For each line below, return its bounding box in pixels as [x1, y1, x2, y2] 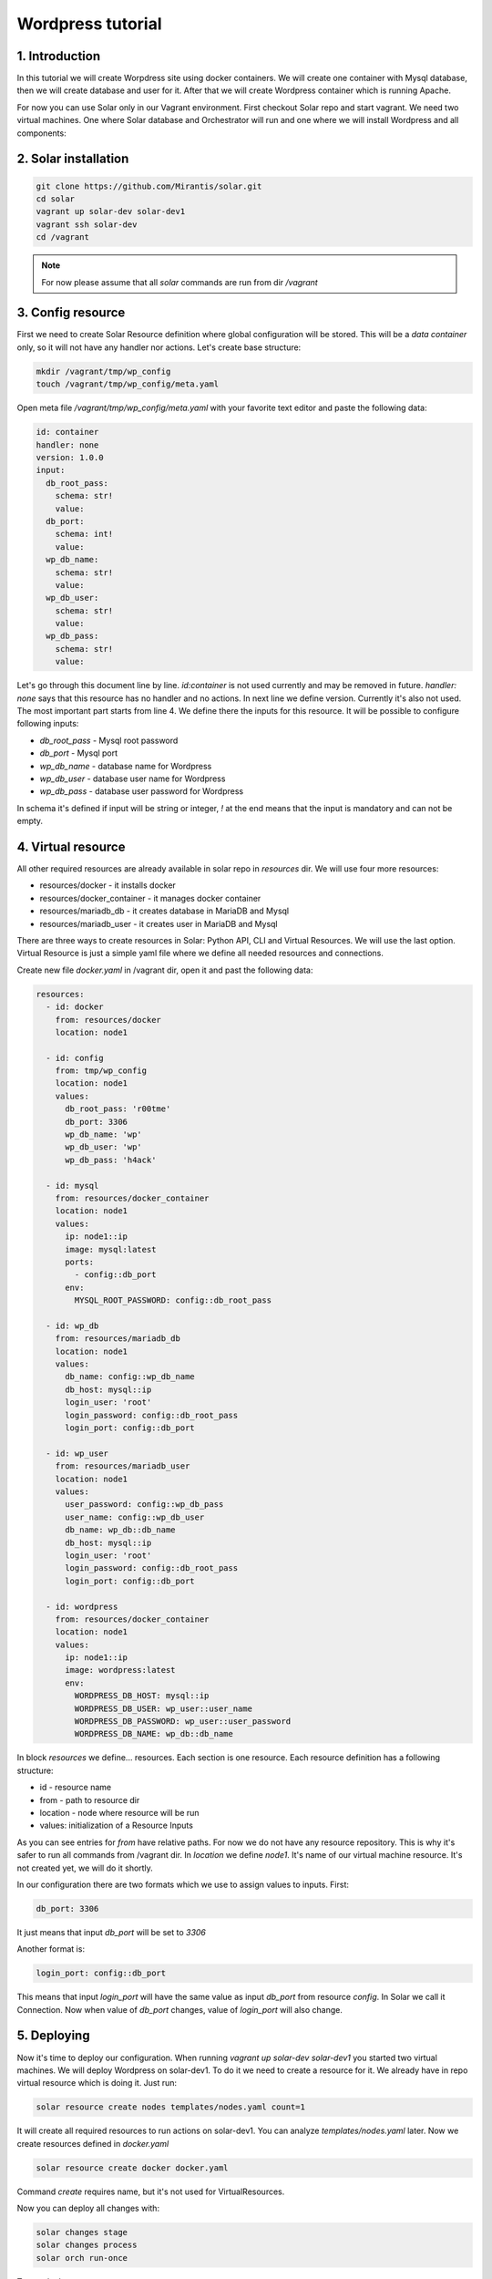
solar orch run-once [36, 2253, 128, 2263]
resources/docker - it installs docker [39, 880, 177, 891]
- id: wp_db [46, 1320, 99, 1331]
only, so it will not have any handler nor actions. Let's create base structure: [16, 342, 302, 353]
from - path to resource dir [39, 1794, 140, 1805]
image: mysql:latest [65, 1244, 157, 1254]
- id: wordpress [46, 1601, 118, 1612]
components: [16, 128, 67, 139]
